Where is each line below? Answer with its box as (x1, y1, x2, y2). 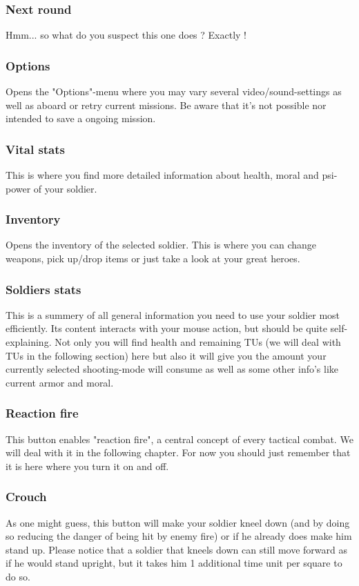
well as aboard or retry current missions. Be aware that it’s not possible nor (6, 97, 327, 112)
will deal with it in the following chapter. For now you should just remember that (6, 445, 351, 460)
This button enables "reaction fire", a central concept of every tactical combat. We (6, 431, 353, 446)
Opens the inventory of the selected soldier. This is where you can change (6, 237, 317, 252)
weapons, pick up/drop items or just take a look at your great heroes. (6, 251, 300, 266)
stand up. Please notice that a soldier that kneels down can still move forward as (6, 542, 348, 556)
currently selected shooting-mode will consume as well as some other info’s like (6, 362, 339, 376)
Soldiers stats (6, 280, 81, 297)
